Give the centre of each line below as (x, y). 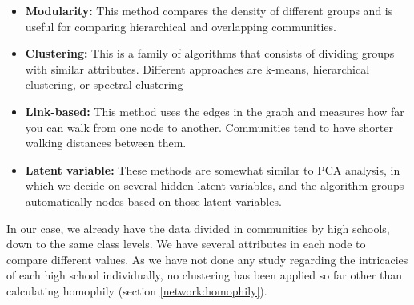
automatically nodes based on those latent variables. (153, 201)
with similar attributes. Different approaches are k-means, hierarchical (197, 68)
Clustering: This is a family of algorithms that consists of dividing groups (210, 53)
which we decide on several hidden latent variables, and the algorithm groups (215, 185)
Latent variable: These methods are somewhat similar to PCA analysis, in (213, 169)
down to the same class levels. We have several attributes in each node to (186, 244)
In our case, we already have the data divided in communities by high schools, (198, 228)
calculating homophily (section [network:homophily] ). (137, 290)
